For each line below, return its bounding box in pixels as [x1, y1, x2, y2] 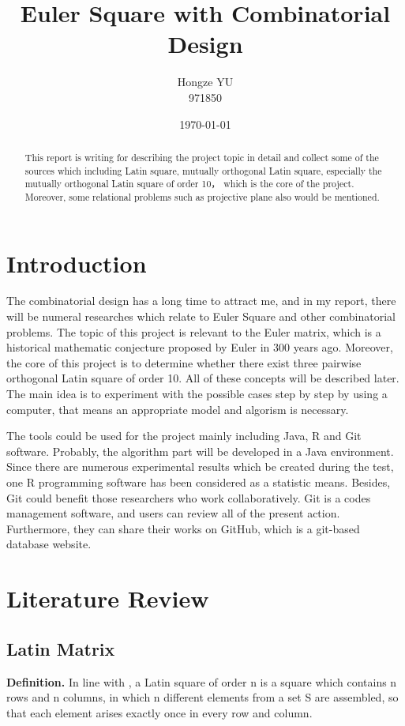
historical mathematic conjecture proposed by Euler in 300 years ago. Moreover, [6, 339, 393, 355]
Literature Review [6, 582, 209, 615]
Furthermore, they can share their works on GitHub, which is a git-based [6, 520, 360, 536]
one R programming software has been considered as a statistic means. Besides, [6, 473, 391, 490]
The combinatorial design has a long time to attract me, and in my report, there [6, 292, 396, 309]
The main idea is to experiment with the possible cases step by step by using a [6, 386, 388, 402]
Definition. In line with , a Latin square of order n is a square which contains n [6, 673, 397, 690]
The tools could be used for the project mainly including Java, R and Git [6, 427, 362, 444]
